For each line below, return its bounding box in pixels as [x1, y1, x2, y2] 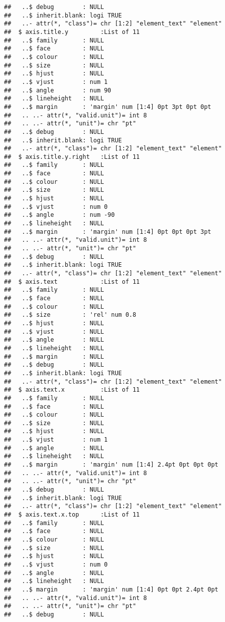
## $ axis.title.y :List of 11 [4, 28, 140, 35]
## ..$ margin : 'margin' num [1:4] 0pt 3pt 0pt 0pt [4, 103, 212, 110]
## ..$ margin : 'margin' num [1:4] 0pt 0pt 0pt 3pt [4, 228, 212, 235]
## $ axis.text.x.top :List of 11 [4, 511, 140, 519]
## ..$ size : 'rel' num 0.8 [4, 311, 136, 319]
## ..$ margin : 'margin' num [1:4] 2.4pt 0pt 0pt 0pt [4, 461, 219, 469]
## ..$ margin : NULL [4, 353, 104, 360]
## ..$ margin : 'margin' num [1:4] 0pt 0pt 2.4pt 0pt [4, 586, 219, 593]
